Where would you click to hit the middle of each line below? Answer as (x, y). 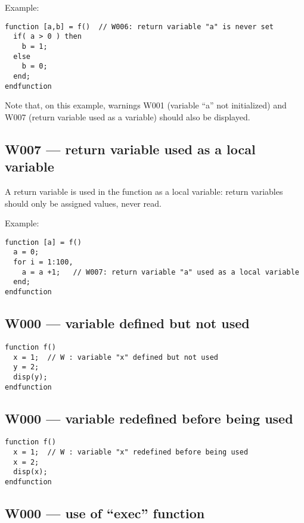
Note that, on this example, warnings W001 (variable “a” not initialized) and (146, 105)
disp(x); (30, 472)
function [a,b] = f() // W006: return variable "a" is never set (139, 27)
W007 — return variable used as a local (130, 149)
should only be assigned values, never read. (83, 203)
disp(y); (30, 377)
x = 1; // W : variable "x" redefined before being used (131, 452)
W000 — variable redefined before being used (149, 418)
